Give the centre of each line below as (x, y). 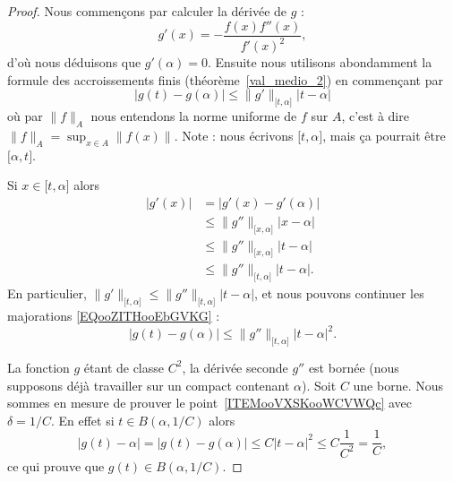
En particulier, (47, 293)
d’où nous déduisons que (74, 62)
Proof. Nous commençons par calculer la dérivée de (147, 11)
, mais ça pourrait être (384, 135)
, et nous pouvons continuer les (339, 293)
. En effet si (82, 420)
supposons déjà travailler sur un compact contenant (149, 385)
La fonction (38, 367)
